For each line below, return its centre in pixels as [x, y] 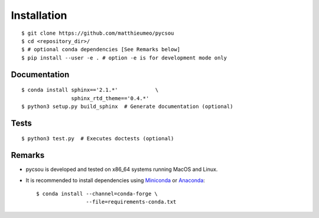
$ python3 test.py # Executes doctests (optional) [98, 139]
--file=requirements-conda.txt [131, 202]
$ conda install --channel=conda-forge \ [97, 194]
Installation [39, 15]
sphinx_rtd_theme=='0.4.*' [110, 98]
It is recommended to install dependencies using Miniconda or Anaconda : [115, 180]
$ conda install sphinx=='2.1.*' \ [90, 90]
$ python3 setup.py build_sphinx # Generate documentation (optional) [127, 106]
